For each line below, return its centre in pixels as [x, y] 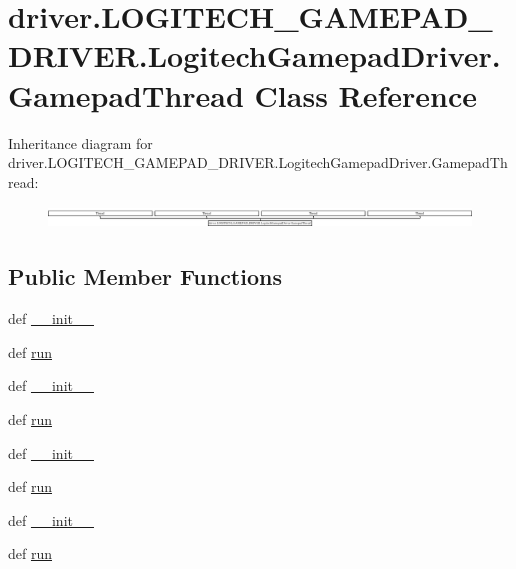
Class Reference [366, 94]
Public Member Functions [145, 276]
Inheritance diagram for [80, 142]
